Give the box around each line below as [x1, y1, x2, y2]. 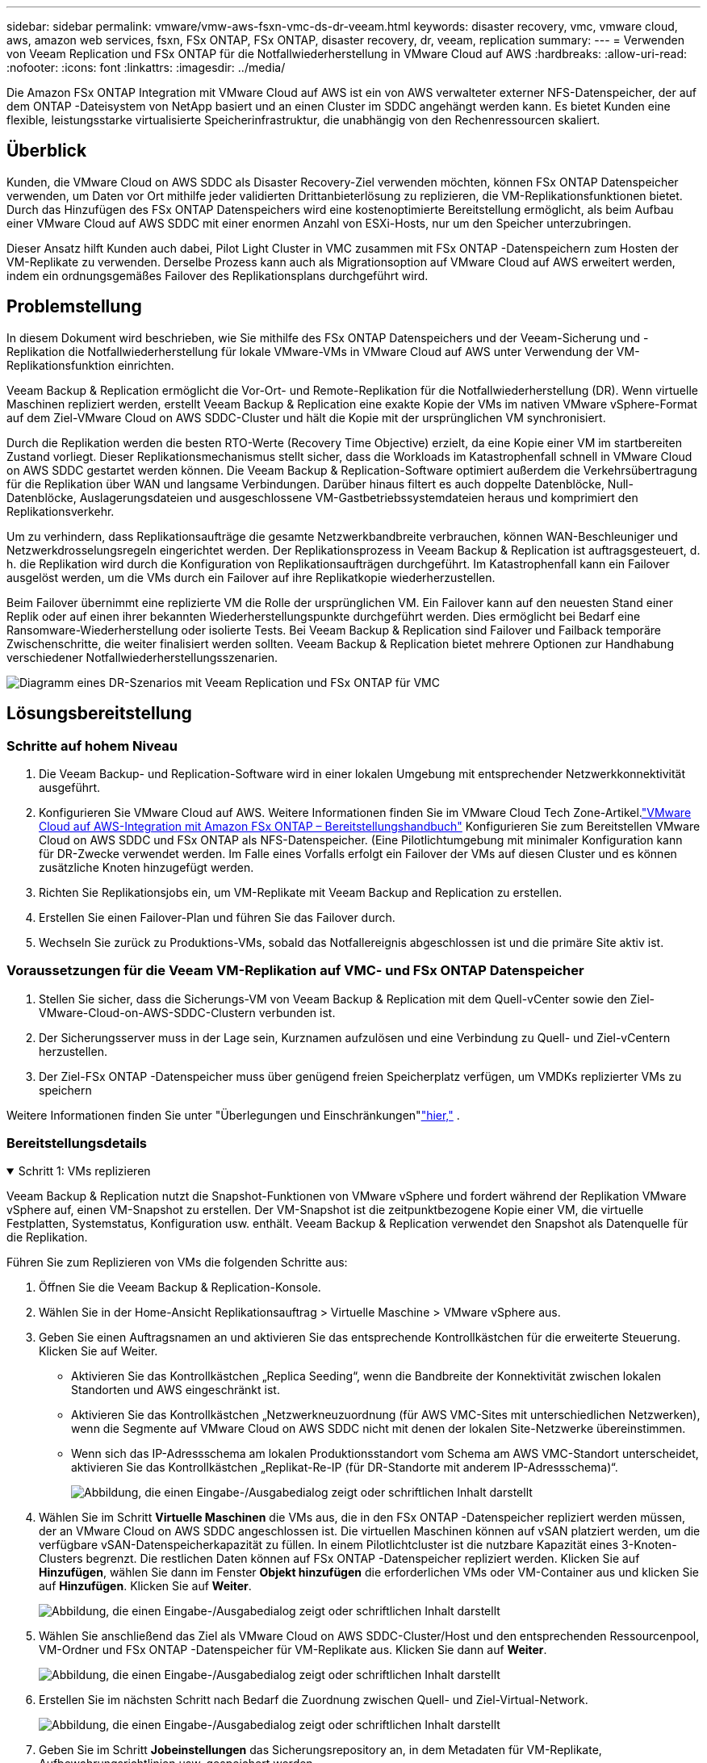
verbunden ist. [258, 1005, 336, 1020]
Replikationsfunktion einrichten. [6, 358, 174, 372]
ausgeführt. [39, 780, 101, 794]
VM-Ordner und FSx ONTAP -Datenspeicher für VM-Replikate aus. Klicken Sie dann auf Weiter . [39, 1643, 547, 1657]
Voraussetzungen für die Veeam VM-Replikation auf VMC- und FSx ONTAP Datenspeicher [6, 962, 584, 979]
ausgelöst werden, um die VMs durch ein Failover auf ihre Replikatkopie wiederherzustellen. [6, 570, 496, 584]
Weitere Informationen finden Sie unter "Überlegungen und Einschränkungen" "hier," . [6, 1108, 460, 1122]
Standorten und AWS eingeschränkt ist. [71, 1383, 280, 1397]
